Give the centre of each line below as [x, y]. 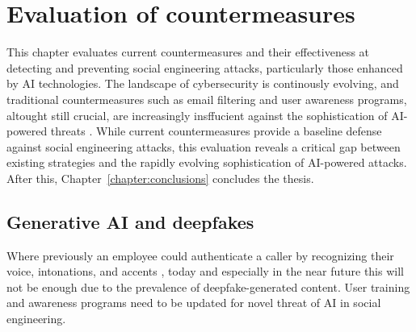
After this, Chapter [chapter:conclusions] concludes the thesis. [160, 178]
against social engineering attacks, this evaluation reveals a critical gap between [204, 146]
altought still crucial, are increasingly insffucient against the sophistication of [197, 115]
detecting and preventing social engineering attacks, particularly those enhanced [205, 67]
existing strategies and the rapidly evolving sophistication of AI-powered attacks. [207, 162]
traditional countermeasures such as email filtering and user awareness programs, [207, 99]
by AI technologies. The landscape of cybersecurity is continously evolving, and [203, 83]
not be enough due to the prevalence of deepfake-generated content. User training [208, 286]
